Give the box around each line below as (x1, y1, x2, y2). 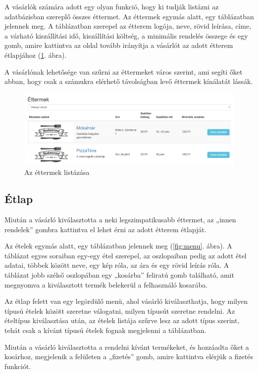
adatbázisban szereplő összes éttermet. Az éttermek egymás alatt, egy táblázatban (4, 11, 254, 21)
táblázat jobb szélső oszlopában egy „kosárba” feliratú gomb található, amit (4, 270, 234, 280)
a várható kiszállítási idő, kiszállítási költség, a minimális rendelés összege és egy (4, 30, 248, 41)
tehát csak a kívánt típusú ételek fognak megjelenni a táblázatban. (4, 325, 206, 335)
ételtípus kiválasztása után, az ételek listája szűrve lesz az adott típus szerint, (4, 315, 240, 326)
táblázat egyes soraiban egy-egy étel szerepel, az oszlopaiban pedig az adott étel (4, 250, 247, 260)
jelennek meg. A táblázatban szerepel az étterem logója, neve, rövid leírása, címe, (4, 21, 252, 31)
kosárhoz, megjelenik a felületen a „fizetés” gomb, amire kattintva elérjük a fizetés (4, 351, 253, 362)
